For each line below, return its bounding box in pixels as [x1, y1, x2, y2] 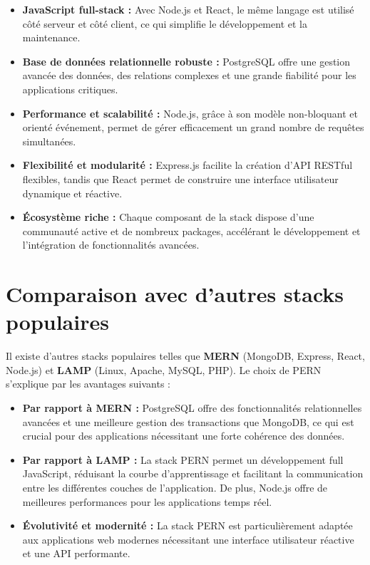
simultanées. [22, 133, 76, 148]
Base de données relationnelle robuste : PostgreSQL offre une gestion [22, 53, 351, 68]
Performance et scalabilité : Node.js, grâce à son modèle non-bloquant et [22, 105, 358, 120]
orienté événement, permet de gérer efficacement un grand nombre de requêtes [22, 120, 364, 135]
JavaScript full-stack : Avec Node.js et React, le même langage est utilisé [22, 2, 354, 16]
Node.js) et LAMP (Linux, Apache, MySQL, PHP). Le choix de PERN [6, 362, 322, 377]
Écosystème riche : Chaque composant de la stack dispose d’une [22, 209, 314, 224]
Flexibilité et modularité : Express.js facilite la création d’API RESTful [22, 157, 353, 172]
